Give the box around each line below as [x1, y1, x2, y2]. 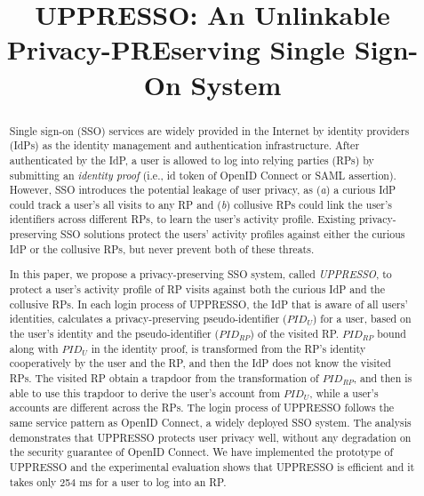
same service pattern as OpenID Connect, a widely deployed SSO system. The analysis [9, 414, 412, 429]
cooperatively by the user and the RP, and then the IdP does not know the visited [9, 356, 391, 371]
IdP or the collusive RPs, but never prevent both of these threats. [9, 241, 315, 256]
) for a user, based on [312, 311, 412, 326]
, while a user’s [309, 385, 379, 400]
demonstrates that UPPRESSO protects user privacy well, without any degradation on [9, 429, 412, 444]
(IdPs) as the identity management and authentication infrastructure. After [9, 138, 360, 153]
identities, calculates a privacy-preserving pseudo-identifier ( [9, 311, 287, 326]
